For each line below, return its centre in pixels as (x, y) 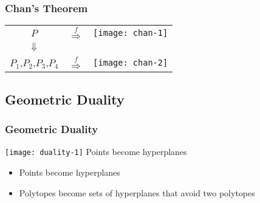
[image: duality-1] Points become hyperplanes (96, 152)
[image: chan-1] (131, 33)
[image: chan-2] (131, 62)
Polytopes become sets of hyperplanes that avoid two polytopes (137, 192)
